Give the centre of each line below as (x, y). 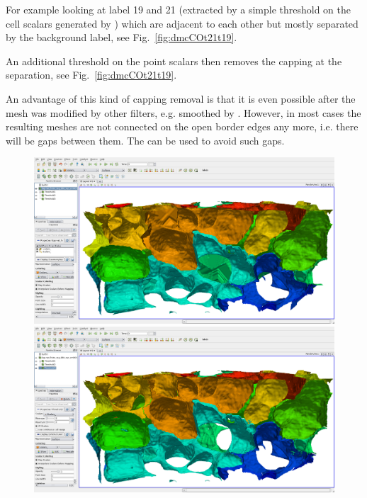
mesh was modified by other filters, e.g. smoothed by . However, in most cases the (183, 112)
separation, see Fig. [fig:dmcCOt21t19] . (91, 75)
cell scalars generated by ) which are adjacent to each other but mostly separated (182, 23)
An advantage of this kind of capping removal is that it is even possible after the (181, 98)
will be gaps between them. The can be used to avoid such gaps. (145, 140)
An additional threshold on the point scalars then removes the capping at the (174, 61)
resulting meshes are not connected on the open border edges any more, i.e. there (182, 126)
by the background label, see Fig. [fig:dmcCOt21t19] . (122, 37)
